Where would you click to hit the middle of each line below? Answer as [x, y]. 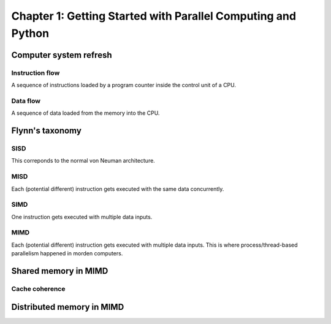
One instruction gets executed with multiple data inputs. [82, 217]
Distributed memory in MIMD [68, 307]
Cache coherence [38, 289]
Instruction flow [36, 72]
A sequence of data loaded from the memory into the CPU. [86, 113]
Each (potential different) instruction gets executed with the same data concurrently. [118, 189]
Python [30, 33]
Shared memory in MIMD [60, 271]
